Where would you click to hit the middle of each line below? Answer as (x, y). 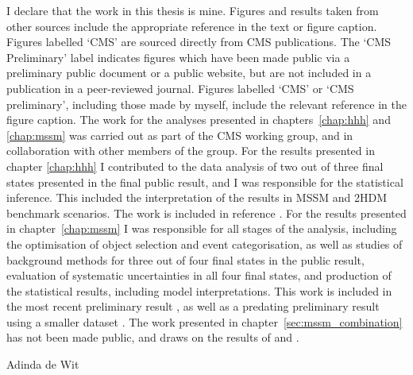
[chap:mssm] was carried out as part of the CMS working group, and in (180, 135)
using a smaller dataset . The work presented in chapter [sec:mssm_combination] (205, 321)
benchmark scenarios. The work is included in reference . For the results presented (206, 213)
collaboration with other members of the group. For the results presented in (191, 151)
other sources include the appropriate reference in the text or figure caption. (192, 26)
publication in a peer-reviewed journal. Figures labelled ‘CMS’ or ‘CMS (180, 88)
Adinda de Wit (43, 364)
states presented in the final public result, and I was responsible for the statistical (205, 182)
